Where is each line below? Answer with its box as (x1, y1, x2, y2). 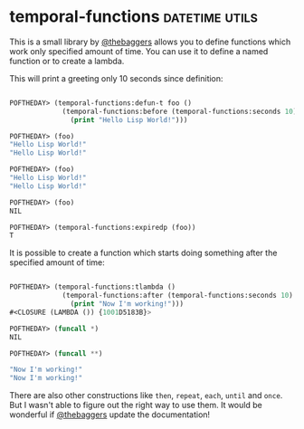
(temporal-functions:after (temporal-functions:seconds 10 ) (62, 291, 294, 300)
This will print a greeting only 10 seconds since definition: (9, 72, 223, 83)
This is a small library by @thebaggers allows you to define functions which (9, 36, 291, 47)
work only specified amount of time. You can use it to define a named (9, 45, 269, 56)
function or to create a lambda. (9, 55, 125, 66)
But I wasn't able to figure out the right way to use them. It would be (9, 400, 262, 411)
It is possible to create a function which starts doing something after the (9, 247, 278, 259)
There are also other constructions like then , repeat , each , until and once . (9, 390, 283, 401)
